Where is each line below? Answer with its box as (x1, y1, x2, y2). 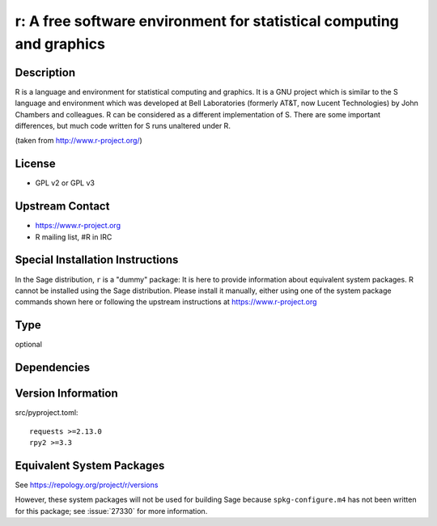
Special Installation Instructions (15, 253, 179, 267)
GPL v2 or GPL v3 (35, 178, 95, 188)
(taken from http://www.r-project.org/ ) (15, 136, 143, 146)
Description (15, 66, 76, 79)
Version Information (15, 387, 118, 401)
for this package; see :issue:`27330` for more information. (15, 506, 208, 515)
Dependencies (15, 361, 91, 375)
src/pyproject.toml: (15, 408, 78, 418)
